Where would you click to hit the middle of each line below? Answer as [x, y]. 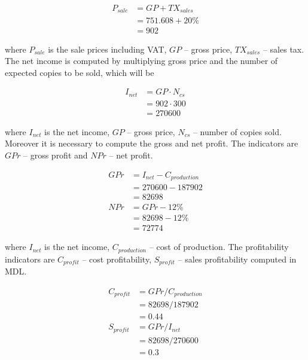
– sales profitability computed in [237, 259]
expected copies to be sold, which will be [80, 72]
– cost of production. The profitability [219, 247]
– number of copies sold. [237, 131]
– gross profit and [56, 155]
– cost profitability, [117, 259]
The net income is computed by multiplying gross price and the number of [141, 61]
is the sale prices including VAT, [107, 49]
